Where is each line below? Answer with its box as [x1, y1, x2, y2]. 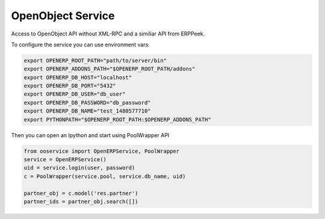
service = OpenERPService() [23, 156, 107, 163]
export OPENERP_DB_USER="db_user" [23, 91, 126, 97]
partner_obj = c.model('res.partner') [23, 190, 138, 197]
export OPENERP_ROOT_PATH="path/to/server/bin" [23, 57, 167, 64]
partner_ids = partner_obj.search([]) [23, 198, 138, 205]
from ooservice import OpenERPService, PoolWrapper [23, 147, 180, 155]
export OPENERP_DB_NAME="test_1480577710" [23, 108, 151, 114]
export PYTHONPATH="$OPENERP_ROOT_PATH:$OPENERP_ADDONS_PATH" [23, 116, 211, 123]
